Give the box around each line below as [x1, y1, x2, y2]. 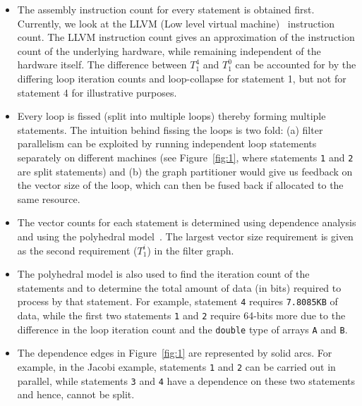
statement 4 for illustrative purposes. [17, 85, 177, 99]
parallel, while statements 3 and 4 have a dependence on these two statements [17, 373, 356, 388]
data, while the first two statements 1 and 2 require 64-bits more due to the [17, 308, 346, 322]
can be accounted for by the [235, 57, 356, 72]
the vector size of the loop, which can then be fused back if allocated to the [17, 178, 344, 192]
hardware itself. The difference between [17, 57, 187, 72]
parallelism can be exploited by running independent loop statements [17, 136, 317, 151]
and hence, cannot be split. [17, 387, 135, 402]
